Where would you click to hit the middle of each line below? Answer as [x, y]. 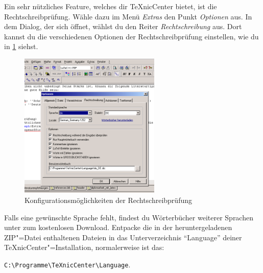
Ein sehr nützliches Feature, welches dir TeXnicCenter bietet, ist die [111, 6]
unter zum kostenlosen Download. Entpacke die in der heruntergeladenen [118, 227]
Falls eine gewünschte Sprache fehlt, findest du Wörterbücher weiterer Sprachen [129, 217]
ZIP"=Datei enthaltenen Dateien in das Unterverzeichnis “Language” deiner [123, 237]
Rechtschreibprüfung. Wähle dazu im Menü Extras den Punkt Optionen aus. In [128, 16]
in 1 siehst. [21, 46]
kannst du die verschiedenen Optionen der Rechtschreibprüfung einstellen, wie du [131, 36]
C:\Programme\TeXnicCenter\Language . [67, 264]
